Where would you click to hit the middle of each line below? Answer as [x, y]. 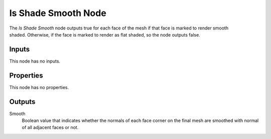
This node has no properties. [39, 87]
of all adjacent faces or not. [50, 127]
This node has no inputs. [35, 61]
